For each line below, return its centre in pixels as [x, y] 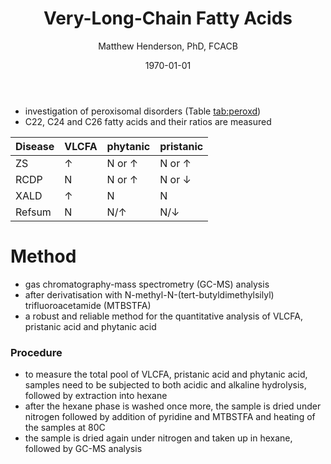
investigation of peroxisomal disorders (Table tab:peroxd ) [143, 111]
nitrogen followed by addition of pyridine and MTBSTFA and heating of [170, 417]
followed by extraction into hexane [96, 396]
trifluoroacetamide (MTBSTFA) [88, 305]
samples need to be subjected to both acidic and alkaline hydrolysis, [165, 385]
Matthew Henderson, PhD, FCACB [168, 46]
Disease [35, 146]
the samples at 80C [65, 428]
